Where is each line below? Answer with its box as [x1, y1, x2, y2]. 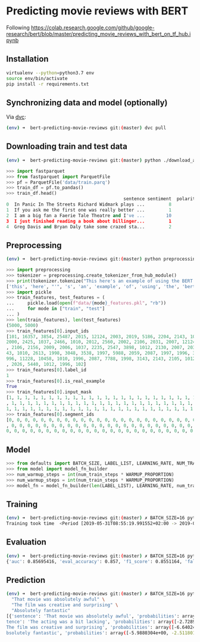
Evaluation [6, 537, 46, 548]
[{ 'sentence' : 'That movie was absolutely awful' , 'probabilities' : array [6, 613, 196, 619]
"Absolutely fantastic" [11, 608, 70, 614]
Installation [6, 54, 49, 64]
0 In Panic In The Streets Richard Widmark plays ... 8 [6, 201, 171, 207]
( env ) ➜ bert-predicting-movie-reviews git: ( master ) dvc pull [6, 125, 167, 131]
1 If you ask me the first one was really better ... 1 [6, 207, 171, 213]
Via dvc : [6, 114, 27, 121]
